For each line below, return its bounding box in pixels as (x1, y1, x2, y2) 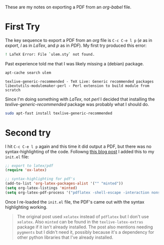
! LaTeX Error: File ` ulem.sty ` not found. (5, 52, 95, 57)
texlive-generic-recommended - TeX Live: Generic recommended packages (5, 79, 154, 84)
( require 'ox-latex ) (5, 168, 47, 173)
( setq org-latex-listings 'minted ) (5, 185, 78, 190)
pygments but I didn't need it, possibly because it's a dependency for (17, 229, 155, 235)
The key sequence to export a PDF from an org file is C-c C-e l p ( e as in (5, 37, 153, 43)
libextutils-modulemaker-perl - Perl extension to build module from (5, 83, 150, 88)
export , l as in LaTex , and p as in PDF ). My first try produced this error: (5, 42, 147, 48)
